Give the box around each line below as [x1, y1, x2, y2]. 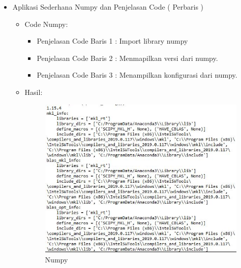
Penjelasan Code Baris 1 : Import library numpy [37, 36, 188, 46]
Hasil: [24, 86, 43, 97]
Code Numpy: [24, 18, 68, 29]
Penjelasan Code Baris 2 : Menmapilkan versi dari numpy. [37, 52, 218, 63]
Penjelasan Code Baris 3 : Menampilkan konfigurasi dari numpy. [37, 70, 237, 80]
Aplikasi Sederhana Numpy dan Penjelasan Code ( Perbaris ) [12, 2, 204, 12]
